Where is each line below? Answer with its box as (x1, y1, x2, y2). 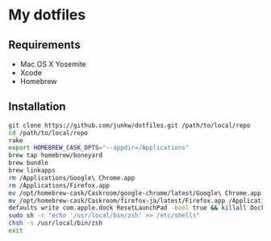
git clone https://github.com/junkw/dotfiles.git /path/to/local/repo (8, 121, 251, 129)
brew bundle (8, 159, 48, 167)
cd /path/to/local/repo (8, 129, 89, 137)
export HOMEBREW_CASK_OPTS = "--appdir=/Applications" (8, 144, 190, 152)
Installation (8, 99, 66, 114)
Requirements (8, 38, 81, 52)
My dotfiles (8, 6, 86, 24)
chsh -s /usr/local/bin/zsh (8, 219, 103, 227)
